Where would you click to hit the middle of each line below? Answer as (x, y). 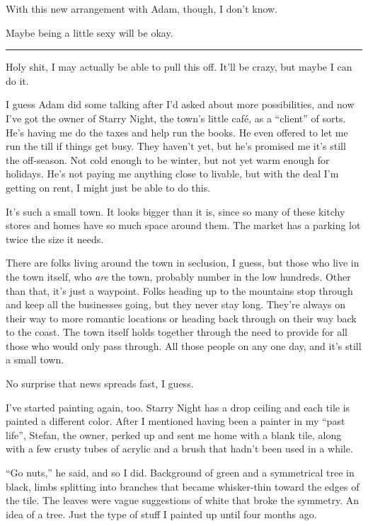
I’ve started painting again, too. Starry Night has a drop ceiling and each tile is (178, 407)
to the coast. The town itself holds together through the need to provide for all (177, 332)
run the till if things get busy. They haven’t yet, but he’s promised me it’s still (176, 146)
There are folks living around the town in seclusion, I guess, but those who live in (183, 263)
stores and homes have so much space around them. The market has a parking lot (183, 225)
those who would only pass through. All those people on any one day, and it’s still (184, 345)
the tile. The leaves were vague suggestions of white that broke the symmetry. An (182, 500)
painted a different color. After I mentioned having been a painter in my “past (176, 421)
